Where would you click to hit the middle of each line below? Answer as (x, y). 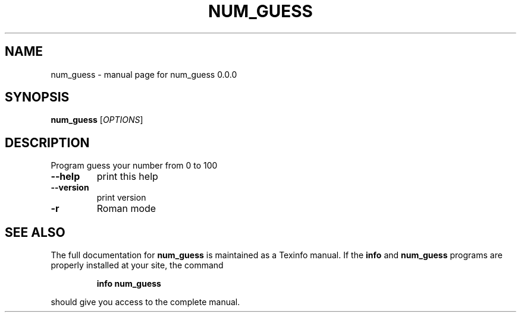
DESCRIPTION (47, 142)
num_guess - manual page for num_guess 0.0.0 (144, 74)
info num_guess (129, 284)
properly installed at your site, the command (137, 265)
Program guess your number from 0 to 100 (134, 166)
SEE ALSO (35, 232)
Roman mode (126, 209)
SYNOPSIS (37, 97)
